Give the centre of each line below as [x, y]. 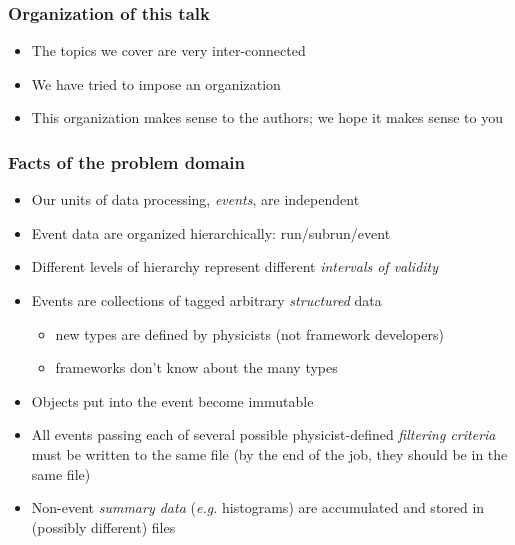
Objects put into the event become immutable [172, 400]
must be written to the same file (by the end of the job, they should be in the [269, 453]
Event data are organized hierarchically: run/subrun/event [211, 232]
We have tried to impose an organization [156, 83]
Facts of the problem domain [127, 161]
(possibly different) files [103, 526]
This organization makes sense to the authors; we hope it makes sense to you [267, 117]
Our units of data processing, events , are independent [195, 199]
